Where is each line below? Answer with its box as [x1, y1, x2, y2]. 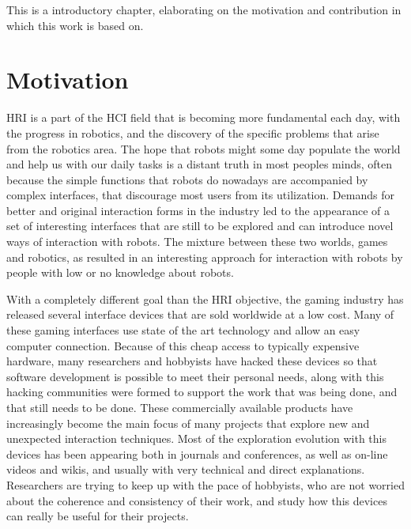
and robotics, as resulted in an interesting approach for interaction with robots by [6, 248, 403, 265]
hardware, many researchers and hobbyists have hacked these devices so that [6, 353, 378, 369]
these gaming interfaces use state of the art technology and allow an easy [6, 322, 360, 338]
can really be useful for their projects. [6, 508, 189, 524]
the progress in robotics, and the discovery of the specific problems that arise [6, 124, 379, 141]
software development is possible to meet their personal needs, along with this [6, 368, 384, 384]
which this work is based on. [6, 17, 144, 33]
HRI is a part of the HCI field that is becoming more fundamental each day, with [6, 109, 401, 126]
